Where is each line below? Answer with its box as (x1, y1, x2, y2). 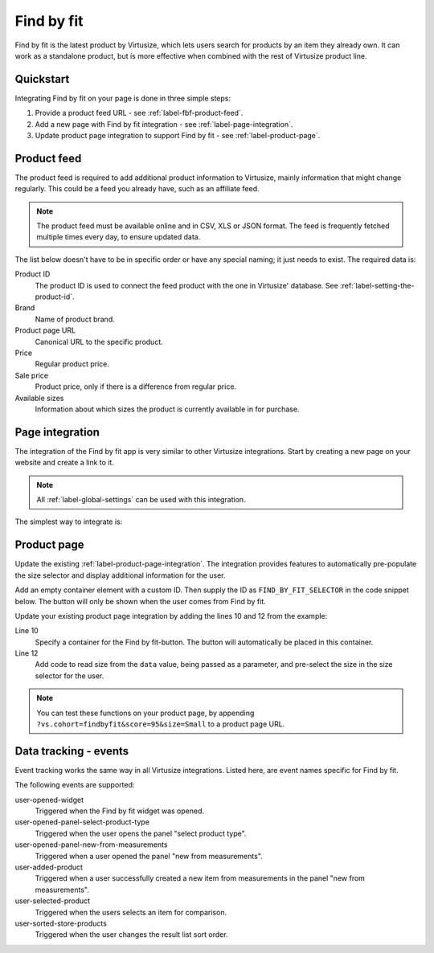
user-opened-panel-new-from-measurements (14, 840, 168, 849)
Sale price (14, 370, 48, 380)
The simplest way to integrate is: (14, 517, 123, 526)
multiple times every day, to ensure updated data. (36, 232, 201, 242)
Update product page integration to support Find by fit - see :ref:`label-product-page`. (35, 131, 321, 141)
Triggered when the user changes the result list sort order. (35, 930, 228, 939)
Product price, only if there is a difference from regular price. (35, 382, 237, 391)
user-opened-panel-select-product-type (14, 817, 150, 827)
